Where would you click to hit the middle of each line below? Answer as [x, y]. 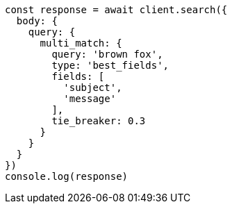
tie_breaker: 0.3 [99, 121]
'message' [90, 99]
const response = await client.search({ [116, 10]
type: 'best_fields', [110, 65]
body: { [37, 21]
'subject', [93, 87]
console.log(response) [67, 176]
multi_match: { [81, 43]
